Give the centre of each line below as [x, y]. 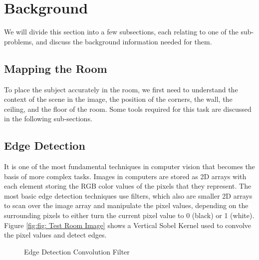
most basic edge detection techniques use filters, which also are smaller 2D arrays [128, 195]
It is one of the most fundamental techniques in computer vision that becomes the [129, 166]
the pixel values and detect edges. [55, 235]
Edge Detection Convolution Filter [77, 251]
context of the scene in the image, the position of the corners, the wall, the [118, 99]
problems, [19, 41]
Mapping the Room [56, 68]
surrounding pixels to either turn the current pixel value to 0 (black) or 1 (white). [129, 215]
